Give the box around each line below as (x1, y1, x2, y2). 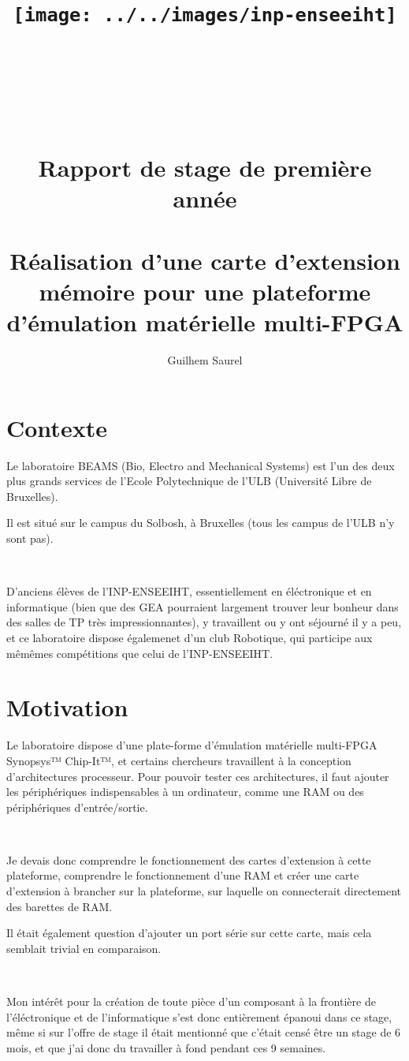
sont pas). (6, 530, 54, 547)
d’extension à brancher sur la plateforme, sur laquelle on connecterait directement (6, 883, 402, 899)
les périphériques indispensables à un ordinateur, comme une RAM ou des (6, 783, 364, 800)
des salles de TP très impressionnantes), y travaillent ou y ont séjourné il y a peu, (6, 614, 402, 630)
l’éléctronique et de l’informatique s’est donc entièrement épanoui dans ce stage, (6, 1008, 392, 1025)
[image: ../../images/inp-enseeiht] (13, 4, 397, 27)
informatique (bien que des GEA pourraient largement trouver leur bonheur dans (6, 598, 399, 615)
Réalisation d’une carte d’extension (9, 244, 400, 276)
